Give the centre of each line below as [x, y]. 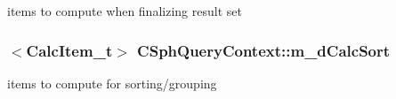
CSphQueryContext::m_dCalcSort [264, 50]
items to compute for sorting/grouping [112, 83]
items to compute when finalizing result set [125, 11]
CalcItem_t [69, 50]
